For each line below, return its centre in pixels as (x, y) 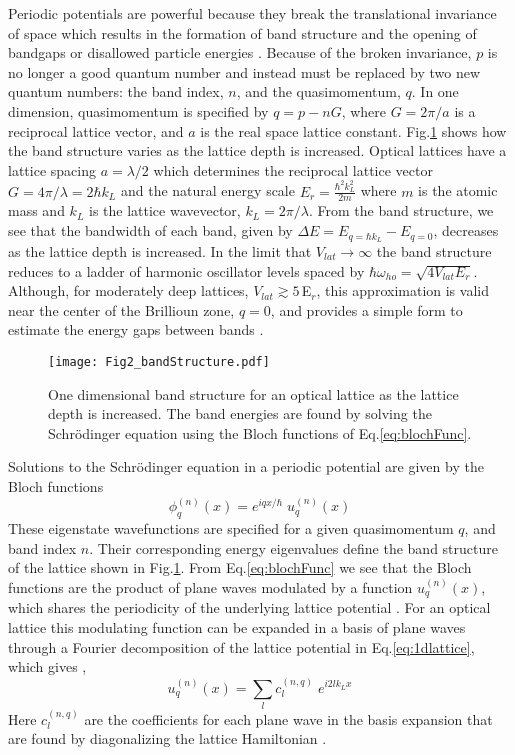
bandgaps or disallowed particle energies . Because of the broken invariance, (240, 52)
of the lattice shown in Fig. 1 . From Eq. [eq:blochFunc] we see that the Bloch (240, 567)
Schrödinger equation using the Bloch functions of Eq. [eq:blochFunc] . (260, 432)
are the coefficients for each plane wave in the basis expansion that (288, 718)
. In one (435, 91)
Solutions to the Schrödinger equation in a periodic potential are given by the (246, 466)
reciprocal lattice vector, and (96, 130)
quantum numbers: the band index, (116, 91)
